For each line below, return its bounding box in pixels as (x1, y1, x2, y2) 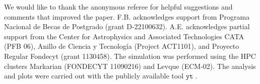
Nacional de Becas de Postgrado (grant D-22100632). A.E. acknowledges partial (4, 21, 250, 32)
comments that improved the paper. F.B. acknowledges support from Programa (4, 11, 250, 22)
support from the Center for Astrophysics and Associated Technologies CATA (4, 31, 244, 41)
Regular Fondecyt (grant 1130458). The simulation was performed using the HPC (4, 50, 256, 61)
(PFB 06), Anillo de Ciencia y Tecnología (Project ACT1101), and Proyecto (4, 41, 239, 51)
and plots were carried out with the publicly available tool (4, 70, 184, 81)
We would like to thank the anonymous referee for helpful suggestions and (4, 2, 233, 12)
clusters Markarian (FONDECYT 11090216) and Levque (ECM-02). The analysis (4, 60, 256, 71)
